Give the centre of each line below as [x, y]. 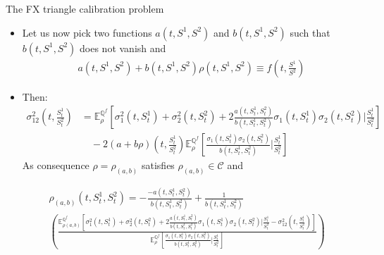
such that [310, 32]
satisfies [158, 165]
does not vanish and [123, 48]
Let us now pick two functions [87, 32]
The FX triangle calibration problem [85, 8]
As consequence [56, 165]
